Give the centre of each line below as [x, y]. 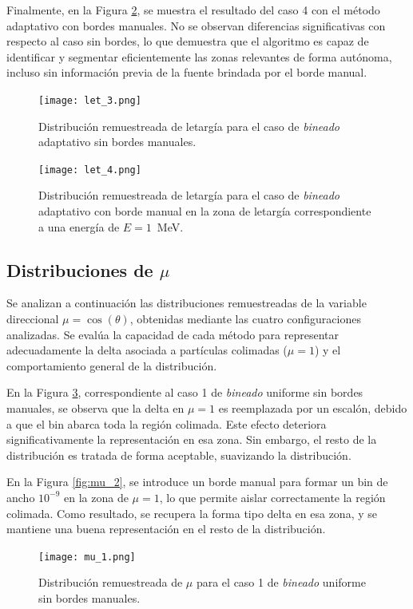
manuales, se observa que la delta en [95, 408]
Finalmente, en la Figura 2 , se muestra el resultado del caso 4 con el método [193, 10]
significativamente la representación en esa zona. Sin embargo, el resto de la [192, 439]
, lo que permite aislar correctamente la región [272, 497]
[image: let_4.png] [90, 170]
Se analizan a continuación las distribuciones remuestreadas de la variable [187, 303]
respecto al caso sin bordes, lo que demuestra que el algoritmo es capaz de [188, 41]
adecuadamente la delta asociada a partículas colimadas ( [147, 350]
